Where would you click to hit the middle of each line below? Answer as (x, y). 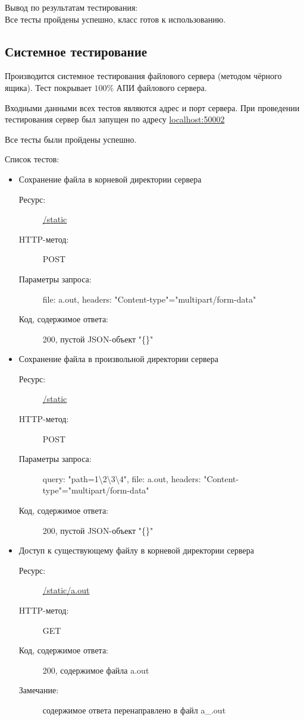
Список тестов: (32, 159)
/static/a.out (66, 590)
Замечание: (39, 690)
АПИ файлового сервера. (162, 87)
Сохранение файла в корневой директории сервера (110, 179)
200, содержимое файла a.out (96, 670)
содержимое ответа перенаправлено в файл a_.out (134, 710)
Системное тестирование (76, 51)
